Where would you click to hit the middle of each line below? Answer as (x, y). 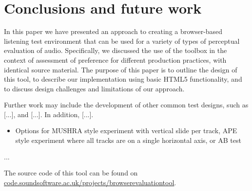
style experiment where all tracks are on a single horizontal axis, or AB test (128, 140)
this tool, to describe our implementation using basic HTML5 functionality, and (123, 79)
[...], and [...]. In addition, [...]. (49, 114)
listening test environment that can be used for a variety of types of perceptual (122, 41)
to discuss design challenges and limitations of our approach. (94, 88)
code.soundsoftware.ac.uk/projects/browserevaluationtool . (90, 182)
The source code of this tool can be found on (71, 173)
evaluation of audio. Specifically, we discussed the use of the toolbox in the (116, 50)
